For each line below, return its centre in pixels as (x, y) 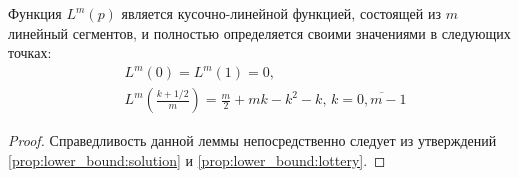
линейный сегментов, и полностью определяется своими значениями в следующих (259, 32)
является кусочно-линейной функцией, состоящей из (281, 13)
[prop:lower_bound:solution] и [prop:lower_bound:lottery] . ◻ (197, 159)
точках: (30, 52)
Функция (35, 13)
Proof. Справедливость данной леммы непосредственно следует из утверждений (252, 140)
